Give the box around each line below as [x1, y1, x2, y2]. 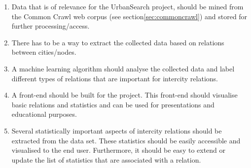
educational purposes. [11, 109, 77, 119]
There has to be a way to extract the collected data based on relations [11, 37, 224, 47]
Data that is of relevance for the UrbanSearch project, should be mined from [11, 1, 244, 11]
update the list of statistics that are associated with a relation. [11, 154, 201, 165]
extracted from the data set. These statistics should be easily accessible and [11, 135, 241, 145]
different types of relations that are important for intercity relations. [11, 73, 218, 83]
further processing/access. [11, 21, 90, 31]
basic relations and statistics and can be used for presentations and [11, 99, 215, 109]
